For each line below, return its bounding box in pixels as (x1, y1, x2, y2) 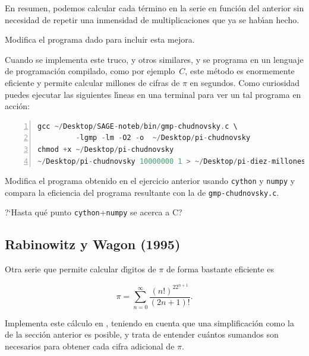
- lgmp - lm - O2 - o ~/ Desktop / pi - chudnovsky (75, 133, 251, 142)
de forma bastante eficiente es (166, 263, 274, 275)
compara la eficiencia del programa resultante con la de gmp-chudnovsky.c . (5, 186, 279, 198)
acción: (5, 100, 30, 112)
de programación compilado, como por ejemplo (5, 65, 175, 77)
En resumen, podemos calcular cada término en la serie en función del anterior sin (5, 2, 304, 14)
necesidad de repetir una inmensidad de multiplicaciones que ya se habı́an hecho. (5, 13, 299, 26)
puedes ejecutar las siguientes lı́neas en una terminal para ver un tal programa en (5, 88, 301, 100)
